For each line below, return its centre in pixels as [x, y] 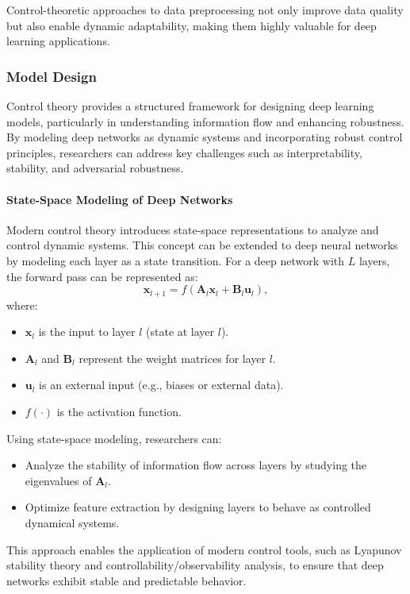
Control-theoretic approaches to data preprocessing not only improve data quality [205, 10]
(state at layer [180, 332]
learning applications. [58, 41]
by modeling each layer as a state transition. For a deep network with [176, 260]
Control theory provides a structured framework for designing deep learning [190, 106]
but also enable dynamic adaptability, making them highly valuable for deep [192, 25]
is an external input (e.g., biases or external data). [161, 385]
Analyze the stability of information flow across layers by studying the [196, 465]
